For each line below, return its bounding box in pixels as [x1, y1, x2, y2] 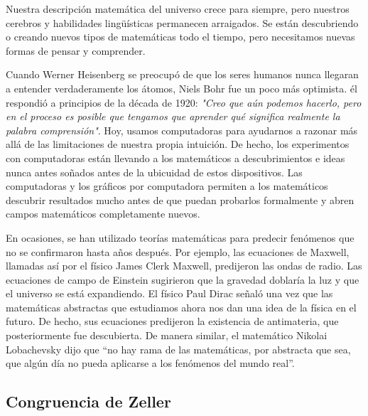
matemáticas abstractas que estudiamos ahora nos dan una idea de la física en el [6, 299, 357, 314]
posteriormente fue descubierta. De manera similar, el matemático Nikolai [6, 328, 328, 343]
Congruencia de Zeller [6, 390, 171, 412]
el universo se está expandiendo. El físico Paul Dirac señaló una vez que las [6, 286, 333, 301]
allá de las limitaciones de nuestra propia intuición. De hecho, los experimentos [6, 137, 350, 151]
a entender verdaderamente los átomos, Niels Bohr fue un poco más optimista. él [6, 80, 357, 95]
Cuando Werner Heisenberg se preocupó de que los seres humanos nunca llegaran [6, 67, 359, 82]
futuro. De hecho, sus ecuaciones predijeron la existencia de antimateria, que [6, 314, 339, 329]
